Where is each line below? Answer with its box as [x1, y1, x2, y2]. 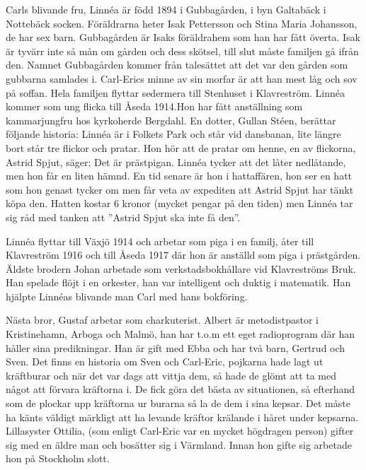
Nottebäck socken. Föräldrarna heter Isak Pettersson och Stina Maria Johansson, [6, 16, 358, 30]
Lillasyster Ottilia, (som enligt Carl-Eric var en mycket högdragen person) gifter [6, 423, 354, 438]
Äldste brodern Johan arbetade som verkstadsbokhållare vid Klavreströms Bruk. [6, 261, 356, 276]
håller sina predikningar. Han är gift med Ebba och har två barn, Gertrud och [6, 340, 345, 355]
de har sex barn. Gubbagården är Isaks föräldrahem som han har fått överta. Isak [6, 30, 360, 45]
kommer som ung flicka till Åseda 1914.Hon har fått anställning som [6, 99, 303, 114]
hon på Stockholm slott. [6, 451, 110, 466]
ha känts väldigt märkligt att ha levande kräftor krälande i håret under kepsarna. [6, 409, 359, 424]
